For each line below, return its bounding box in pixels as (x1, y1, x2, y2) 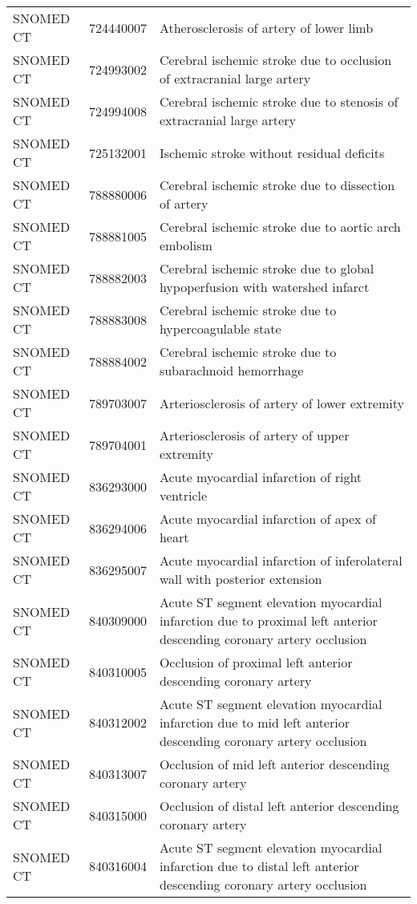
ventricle (159, 486, 208, 505)
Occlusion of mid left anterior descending (159, 755, 390, 773)
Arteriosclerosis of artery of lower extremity (159, 393, 404, 412)
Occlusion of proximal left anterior (159, 653, 353, 671)
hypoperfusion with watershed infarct (159, 278, 370, 296)
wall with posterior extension (159, 570, 322, 588)
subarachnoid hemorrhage (159, 361, 304, 379)
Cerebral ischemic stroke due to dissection (159, 176, 395, 194)
